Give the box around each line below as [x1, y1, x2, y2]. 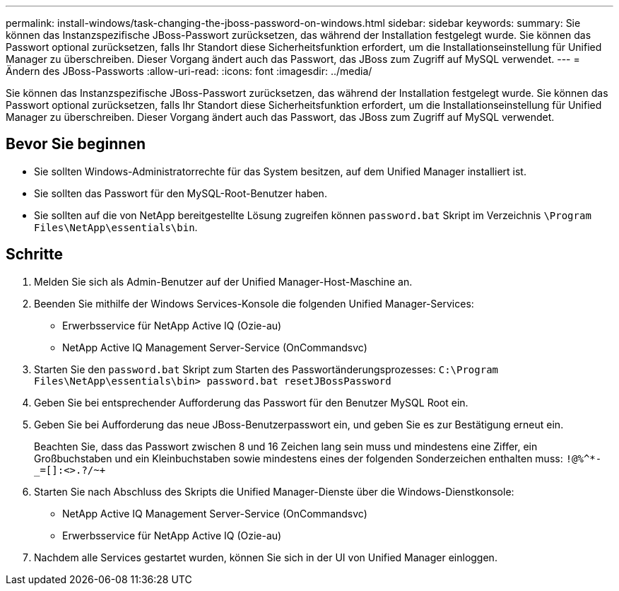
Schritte [6, 245, 63, 264]
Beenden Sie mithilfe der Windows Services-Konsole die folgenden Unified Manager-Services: [34, 297, 474, 310]
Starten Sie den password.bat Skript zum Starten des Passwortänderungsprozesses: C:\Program [34, 363, 499, 375]
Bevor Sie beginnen [6, 135, 146, 153]
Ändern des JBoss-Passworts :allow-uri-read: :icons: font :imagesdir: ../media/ [6, 65, 372, 77]
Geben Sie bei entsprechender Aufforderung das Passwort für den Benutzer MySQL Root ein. [34, 396, 468, 409]
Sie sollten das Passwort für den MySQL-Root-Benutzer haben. [34, 187, 327, 199]
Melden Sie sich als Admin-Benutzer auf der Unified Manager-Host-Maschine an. [34, 275, 413, 288]
